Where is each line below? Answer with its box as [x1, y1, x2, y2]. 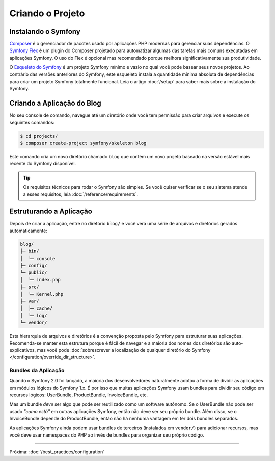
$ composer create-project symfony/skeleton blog [20, 140, 147, 146]
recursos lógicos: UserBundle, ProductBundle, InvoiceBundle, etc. [9, 392, 148, 398]
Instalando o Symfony [9, 27, 81, 36]
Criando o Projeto [9, 8, 85, 19]
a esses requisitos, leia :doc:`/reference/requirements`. [23, 191, 139, 197]
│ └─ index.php [20, 277, 61, 283]
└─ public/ [20, 270, 47, 275]
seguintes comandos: [9, 119, 55, 125]
